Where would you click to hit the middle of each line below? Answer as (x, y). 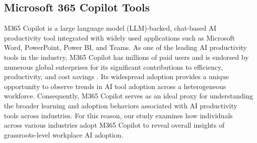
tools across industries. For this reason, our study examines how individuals (118, 115)
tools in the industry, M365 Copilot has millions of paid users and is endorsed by (127, 57)
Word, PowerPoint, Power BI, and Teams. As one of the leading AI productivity (126, 47)
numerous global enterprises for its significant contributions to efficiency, (113, 67)
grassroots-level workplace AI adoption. (64, 134)
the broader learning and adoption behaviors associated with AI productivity (121, 105)
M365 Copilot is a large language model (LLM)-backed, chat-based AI (110, 28)
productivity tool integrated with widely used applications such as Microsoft (120, 37)
